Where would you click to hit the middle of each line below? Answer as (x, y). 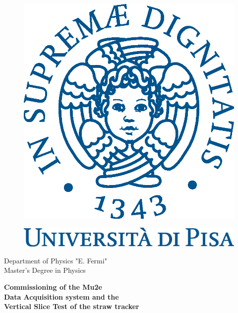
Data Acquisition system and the (61, 296)
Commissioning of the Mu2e (53, 287)
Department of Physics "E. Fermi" (56, 260)
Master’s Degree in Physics (45, 270)
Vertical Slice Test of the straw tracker (72, 306)
